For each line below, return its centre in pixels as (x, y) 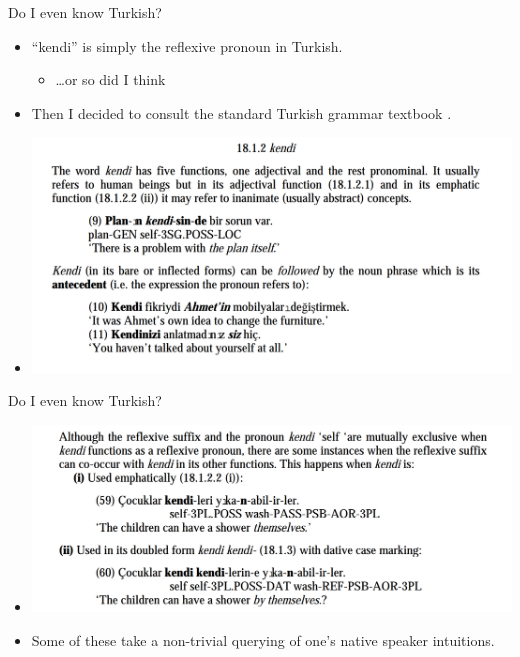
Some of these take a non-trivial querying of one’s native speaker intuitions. (263, 639)
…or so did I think (110, 79)
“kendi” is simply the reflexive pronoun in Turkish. (187, 45)
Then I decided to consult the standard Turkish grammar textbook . (241, 112)
